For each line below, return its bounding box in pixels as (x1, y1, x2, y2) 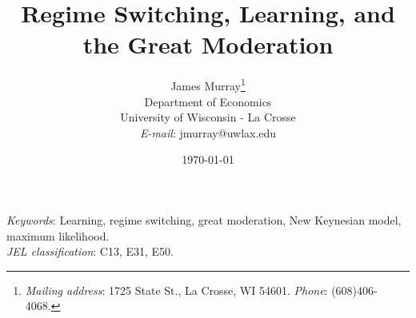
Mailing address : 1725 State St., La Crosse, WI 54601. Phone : (25, 281, 328, 298)
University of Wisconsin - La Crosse (120, 109, 296, 125)
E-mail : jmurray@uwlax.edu (139, 124, 277, 141)
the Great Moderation (82, 28, 334, 61)
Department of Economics (144, 93, 272, 109)
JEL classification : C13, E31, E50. (6, 243, 174, 260)
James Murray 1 (170, 75, 246, 93)
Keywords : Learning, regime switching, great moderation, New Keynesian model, (6, 211, 402, 228)
